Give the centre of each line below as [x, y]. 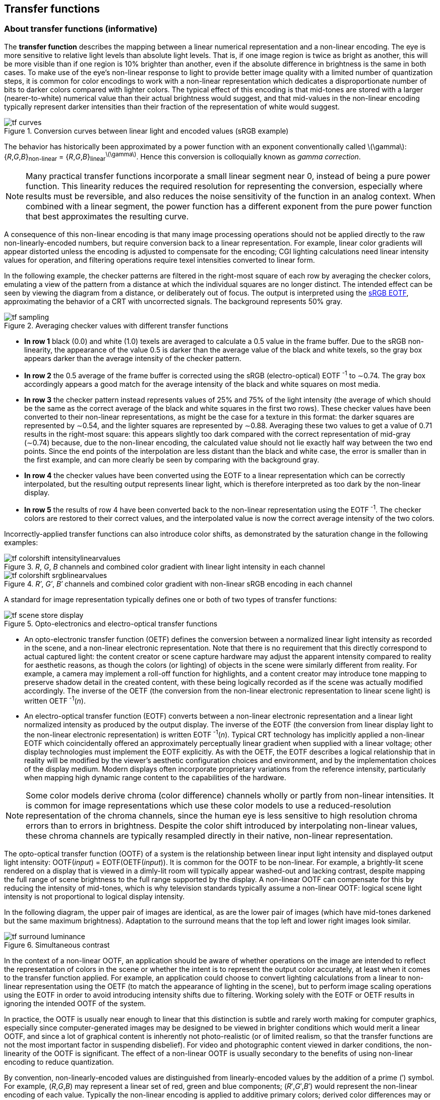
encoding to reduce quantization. [59, 1062]
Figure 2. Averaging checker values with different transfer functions [116, 326]
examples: [21, 542]
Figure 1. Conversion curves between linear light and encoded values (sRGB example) [146, 131]
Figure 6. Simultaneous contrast [57, 945]
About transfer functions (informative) [81, 29]
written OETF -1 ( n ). [55, 700]
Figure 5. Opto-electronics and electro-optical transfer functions [111, 623]
